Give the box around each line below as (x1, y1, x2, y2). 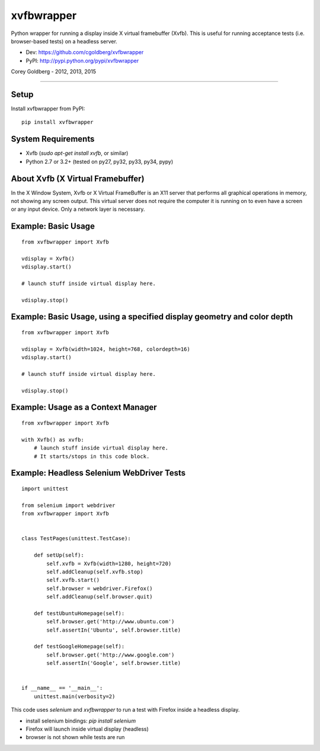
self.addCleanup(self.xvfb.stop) (46, 568, 143, 575)
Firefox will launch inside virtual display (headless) (25, 725, 149, 733)
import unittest (21, 486, 69, 492)
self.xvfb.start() (46, 576, 100, 584)
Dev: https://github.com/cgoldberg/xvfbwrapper (25, 49, 144, 56)
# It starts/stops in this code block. (33, 453, 150, 460)
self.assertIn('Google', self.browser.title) (46, 660, 181, 667)
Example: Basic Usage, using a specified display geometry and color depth (11, 312, 293, 322)
